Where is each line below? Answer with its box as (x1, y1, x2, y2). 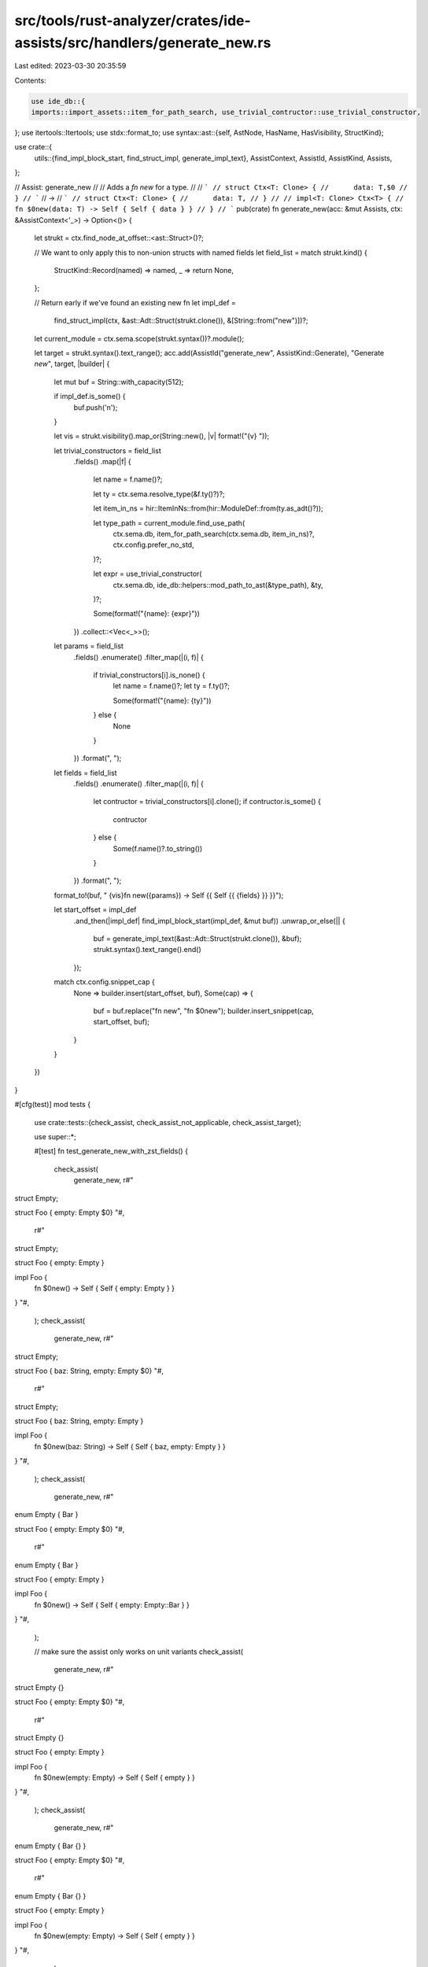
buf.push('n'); (73, 402, 118, 412)
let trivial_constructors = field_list (53, 445, 161, 456)
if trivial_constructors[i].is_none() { (93, 670, 205, 680)
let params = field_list (53, 641, 124, 651)
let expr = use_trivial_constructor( (93, 569, 202, 578)
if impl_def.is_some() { (53, 392, 126, 401)
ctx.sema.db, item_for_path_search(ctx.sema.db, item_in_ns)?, (113, 530, 315, 539)
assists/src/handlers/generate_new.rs (14, 34, 271, 51)
